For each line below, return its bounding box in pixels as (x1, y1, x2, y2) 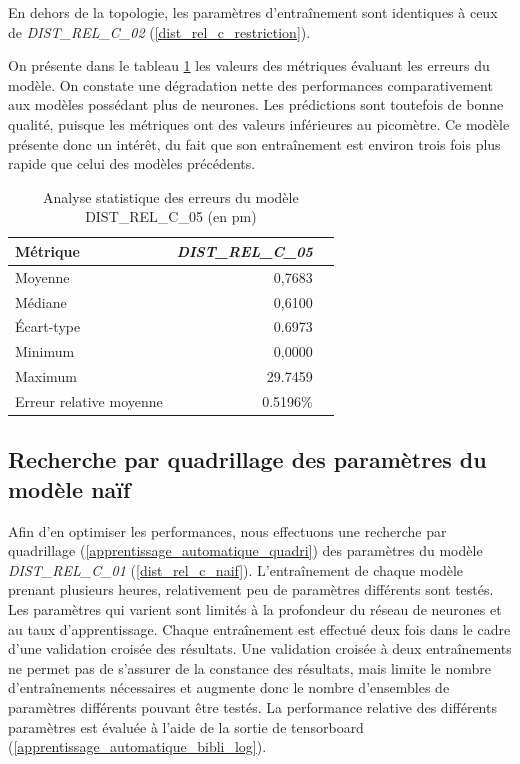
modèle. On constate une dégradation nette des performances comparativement (8, 74, 493, 95)
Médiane (15, 291, 67, 312)
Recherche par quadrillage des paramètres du (8, 444, 487, 475)
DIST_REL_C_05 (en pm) (85, 206, 257, 227)
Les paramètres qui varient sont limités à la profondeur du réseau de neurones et (8, 599, 502, 620)
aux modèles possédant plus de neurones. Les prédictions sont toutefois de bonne (8, 94, 504, 115)
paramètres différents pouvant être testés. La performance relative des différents (8, 697, 497, 718)
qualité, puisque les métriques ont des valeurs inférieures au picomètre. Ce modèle (8, 113, 510, 134)
